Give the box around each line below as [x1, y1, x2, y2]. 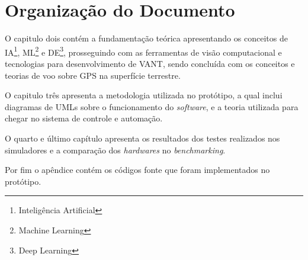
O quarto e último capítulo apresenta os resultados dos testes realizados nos [5, 131, 280, 144]
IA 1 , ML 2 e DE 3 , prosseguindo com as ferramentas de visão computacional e [5, 44, 282, 58]
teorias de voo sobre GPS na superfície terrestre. [5, 69, 181, 81]
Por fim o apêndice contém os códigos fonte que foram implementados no [5, 163, 270, 176]
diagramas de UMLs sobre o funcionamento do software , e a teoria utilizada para [5, 100, 299, 113]
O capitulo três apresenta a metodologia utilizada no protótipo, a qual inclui [5, 89, 283, 101]
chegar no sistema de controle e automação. [5, 112, 163, 124]
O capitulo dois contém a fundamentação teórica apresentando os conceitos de [5, 32, 288, 44]
